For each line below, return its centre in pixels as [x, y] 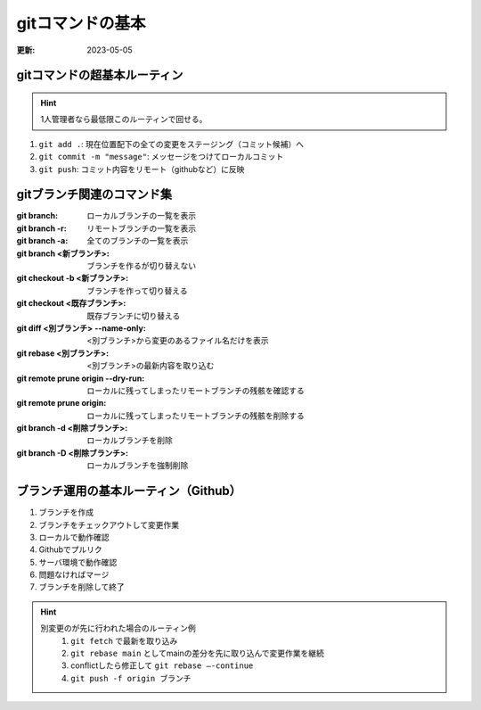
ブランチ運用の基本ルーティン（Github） [129, 491]
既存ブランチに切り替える [134, 316]
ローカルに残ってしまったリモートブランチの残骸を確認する [196, 390]
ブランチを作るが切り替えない [141, 265]
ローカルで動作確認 [74, 537]
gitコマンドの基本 [81, 23]
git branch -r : [41, 228]
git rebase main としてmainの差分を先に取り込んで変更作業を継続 [198, 653]
